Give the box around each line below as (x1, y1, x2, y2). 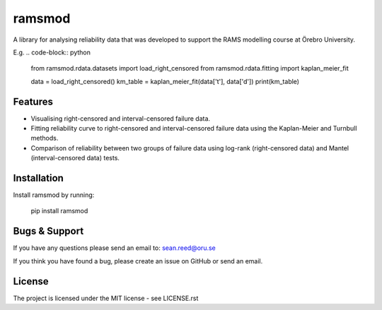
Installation (13, 172, 64, 184)
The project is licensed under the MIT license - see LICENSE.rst (13, 294, 199, 302)
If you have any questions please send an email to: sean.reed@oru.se (13, 244, 216, 252)
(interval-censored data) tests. (30, 154, 120, 162)
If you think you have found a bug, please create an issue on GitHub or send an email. (13, 256, 263, 265)
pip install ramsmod (30, 207, 88, 215)
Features (13, 95, 53, 107)
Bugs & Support (13, 225, 84, 237)
